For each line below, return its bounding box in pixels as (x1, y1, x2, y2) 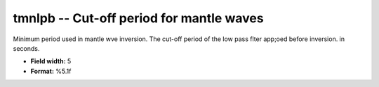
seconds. (13, 44, 40, 52)
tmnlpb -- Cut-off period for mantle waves (13, 10, 264, 26)
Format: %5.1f (30, 67, 72, 75)
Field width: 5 (30, 57, 72, 65)
